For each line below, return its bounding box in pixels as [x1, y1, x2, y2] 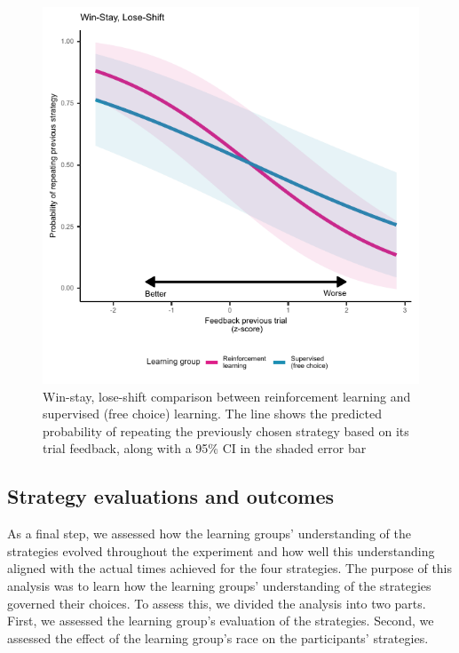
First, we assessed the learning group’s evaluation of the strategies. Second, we [7, 611, 434, 630]
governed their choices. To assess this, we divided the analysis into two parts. [7, 593, 426, 612]
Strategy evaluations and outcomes [7, 482, 335, 510]
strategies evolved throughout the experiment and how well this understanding [7, 541, 435, 560]
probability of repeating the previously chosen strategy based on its [43, 421, 409, 440]
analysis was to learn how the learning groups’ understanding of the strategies [7, 576, 431, 594]
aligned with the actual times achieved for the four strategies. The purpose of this [7, 559, 453, 577]
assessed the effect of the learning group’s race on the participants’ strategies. [7, 628, 429, 647]
